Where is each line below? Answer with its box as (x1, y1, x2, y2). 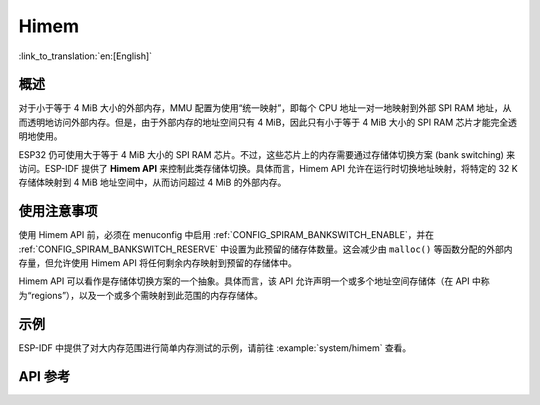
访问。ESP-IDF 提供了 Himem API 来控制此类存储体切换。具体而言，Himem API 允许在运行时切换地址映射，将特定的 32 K (18, 163, 519, 175)
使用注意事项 (18, 203, 98, 220)
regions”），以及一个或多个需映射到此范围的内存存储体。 (31, 289, 264, 301)
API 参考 (18, 368, 71, 385)
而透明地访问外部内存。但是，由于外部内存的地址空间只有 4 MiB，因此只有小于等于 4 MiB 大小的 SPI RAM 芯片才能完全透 (18, 116, 517, 128)
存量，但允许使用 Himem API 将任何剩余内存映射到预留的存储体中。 (18, 257, 297, 269)
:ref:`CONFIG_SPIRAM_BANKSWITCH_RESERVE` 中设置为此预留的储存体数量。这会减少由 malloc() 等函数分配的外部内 (18, 243, 513, 255)
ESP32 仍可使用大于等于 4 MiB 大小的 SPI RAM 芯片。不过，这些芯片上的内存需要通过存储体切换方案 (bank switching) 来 (18, 148, 516, 160)
